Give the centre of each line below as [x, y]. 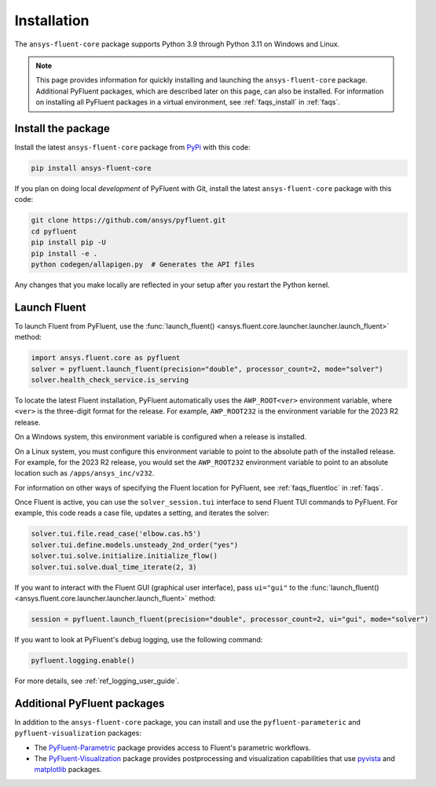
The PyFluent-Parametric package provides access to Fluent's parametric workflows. [172, 748]
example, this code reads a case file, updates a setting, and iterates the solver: [142, 513]
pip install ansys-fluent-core [92, 168]
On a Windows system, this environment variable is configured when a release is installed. [161, 437]
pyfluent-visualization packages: [78, 733]
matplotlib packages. [68, 770]
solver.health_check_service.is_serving [110, 380]
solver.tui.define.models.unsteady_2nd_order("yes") [135, 545]
